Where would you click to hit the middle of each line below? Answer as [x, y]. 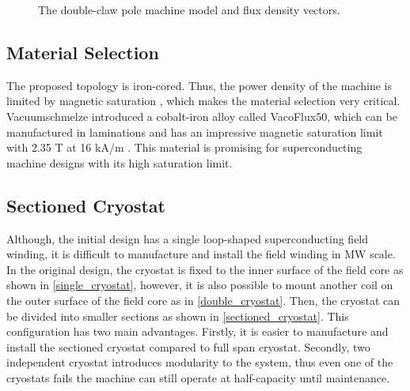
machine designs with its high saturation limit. [120, 162]
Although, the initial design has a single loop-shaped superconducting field [188, 238]
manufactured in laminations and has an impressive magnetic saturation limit [195, 132]
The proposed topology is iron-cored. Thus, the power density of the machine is [199, 85]
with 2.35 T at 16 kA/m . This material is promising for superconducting [184, 147]
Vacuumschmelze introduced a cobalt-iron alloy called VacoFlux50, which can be [202, 116]
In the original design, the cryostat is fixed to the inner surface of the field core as [205, 269]
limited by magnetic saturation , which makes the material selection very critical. [203, 101]
